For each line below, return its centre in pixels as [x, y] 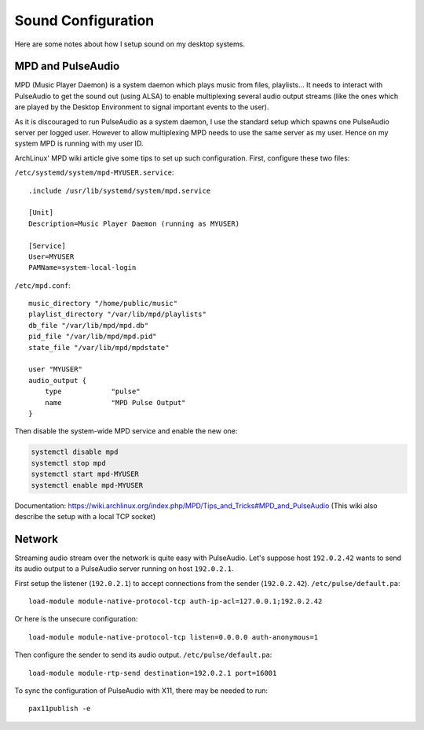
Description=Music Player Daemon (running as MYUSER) [134, 223]
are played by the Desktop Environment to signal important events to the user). [142, 107]
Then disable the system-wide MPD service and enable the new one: [126, 431]
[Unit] [41, 213]
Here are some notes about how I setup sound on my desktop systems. [130, 44]
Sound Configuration [84, 20]
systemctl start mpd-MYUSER [85, 474]
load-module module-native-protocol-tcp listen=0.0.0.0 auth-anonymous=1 [174, 637]
